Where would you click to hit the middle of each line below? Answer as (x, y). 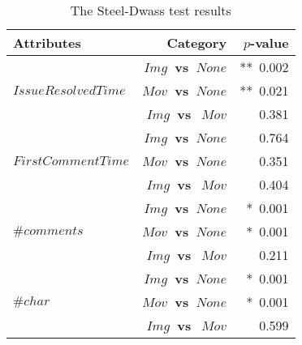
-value (270, 43)
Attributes (47, 43)
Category (197, 43)
